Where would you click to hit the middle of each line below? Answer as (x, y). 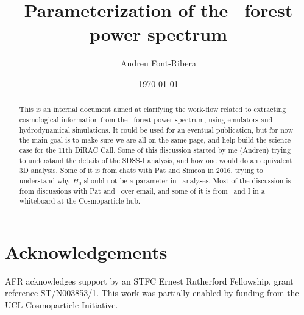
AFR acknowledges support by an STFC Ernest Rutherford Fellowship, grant (149, 281)
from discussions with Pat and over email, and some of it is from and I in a (142, 190)
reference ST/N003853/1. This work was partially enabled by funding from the (152, 293)
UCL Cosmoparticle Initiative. (62, 304)
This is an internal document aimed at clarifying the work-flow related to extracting (153, 109)
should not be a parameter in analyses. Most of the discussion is (187, 180)
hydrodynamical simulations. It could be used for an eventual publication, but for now (156, 129)
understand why (45, 180)
